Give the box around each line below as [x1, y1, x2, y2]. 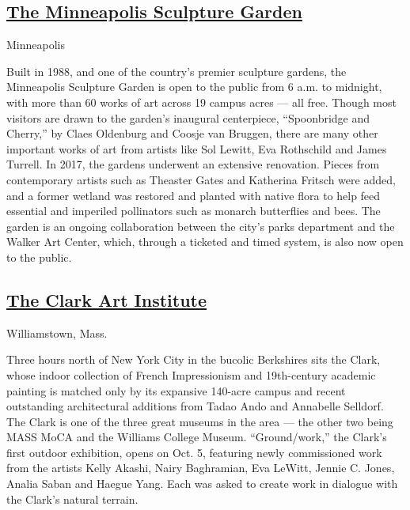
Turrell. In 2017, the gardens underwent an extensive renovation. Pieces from [6, 156, 380, 172]
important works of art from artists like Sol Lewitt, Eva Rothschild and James [6, 140, 387, 157]
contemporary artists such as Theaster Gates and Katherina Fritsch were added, [6, 171, 396, 187]
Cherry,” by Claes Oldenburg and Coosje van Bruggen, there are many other [6, 125, 378, 142]
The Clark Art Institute [6, 287, 207, 312]
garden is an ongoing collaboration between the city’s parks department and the [6, 217, 395, 234]
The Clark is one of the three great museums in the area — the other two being [6, 413, 393, 429]
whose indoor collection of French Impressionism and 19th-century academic [6, 366, 376, 383]
